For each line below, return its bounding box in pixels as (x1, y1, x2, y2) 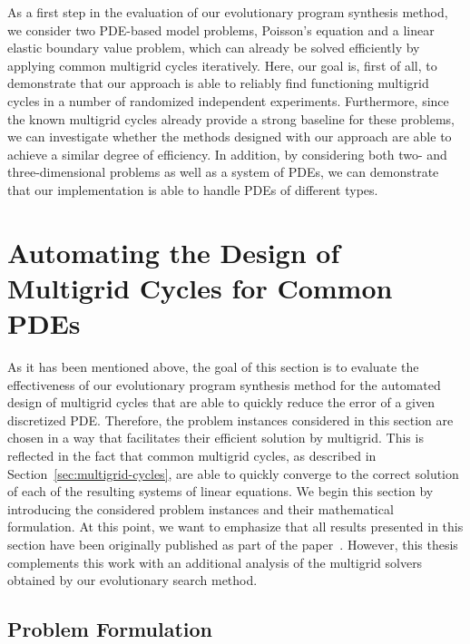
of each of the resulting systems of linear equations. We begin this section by (7, 482, 434, 501)
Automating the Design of (7, 233, 340, 270)
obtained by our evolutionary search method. (7, 571, 258, 590)
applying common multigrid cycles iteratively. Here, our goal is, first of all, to (7, 55, 437, 74)
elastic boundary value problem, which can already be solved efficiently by (7, 38, 420, 57)
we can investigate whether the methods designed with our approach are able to (7, 127, 452, 146)
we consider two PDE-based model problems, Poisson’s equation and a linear (7, 20, 435, 39)
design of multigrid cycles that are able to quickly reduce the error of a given (7, 393, 435, 412)
